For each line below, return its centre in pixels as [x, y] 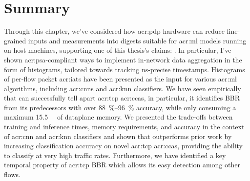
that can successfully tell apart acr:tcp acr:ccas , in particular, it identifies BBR [122, 98]
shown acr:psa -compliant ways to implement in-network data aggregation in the [123, 59]
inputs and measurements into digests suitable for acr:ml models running [137, 40]
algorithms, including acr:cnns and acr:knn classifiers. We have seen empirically [123, 88]
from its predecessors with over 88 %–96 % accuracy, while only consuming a [120, 107]
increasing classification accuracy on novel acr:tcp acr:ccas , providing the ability [123, 146]
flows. [12, 174]
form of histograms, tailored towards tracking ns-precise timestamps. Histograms [125, 69]
